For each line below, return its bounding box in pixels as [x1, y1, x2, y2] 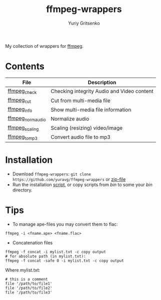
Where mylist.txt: [5, 267, 40, 273]
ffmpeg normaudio [7, 115, 46, 123]
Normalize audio [50, 116, 89, 123]
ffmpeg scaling [7, 124, 39, 132]
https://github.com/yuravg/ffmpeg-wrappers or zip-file [12, 176, 126, 182]
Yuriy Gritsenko [68, 20, 100, 26]
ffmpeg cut [7, 96, 31, 105]
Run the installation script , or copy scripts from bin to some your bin [12, 181, 152, 187]
